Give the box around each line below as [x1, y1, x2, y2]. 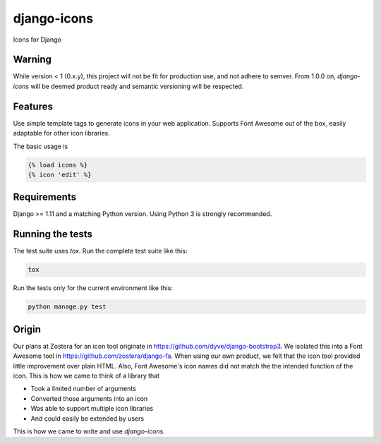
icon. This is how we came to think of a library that [13, 371, 160, 380]
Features [13, 100, 53, 112]
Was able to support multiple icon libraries [30, 404, 154, 413]
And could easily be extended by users [30, 414, 145, 423]
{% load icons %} [28, 161, 88, 169]
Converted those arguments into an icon [30, 394, 148, 402]
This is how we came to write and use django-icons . [13, 427, 166, 436]
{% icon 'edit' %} [28, 170, 92, 179]
